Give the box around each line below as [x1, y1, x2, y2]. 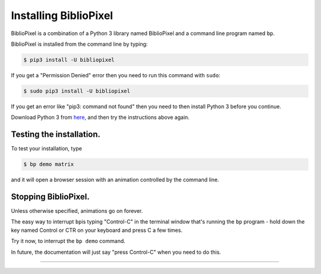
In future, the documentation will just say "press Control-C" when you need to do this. [11, 248, 221, 256]
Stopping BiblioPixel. [11, 191, 90, 201]
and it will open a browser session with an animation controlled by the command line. [11, 176, 219, 184]
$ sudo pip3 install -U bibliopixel [23, 87, 131, 95]
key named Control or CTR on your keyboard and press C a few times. [11, 226, 182, 234]
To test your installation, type [11, 145, 83, 152]
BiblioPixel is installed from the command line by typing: [11, 40, 148, 48]
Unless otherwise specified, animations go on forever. [11, 207, 143, 215]
